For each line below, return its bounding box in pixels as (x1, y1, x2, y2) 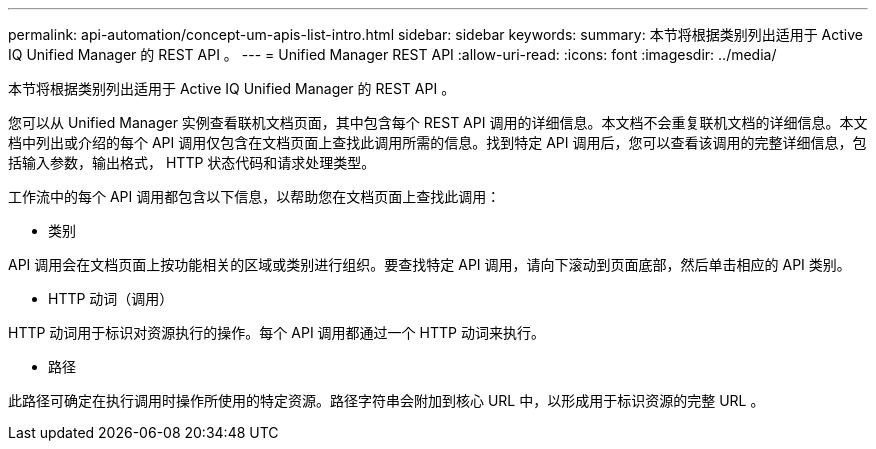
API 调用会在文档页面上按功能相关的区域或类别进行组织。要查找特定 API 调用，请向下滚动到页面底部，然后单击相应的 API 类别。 (8, 256, 851, 273)
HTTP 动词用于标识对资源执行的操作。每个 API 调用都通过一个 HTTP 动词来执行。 (8, 324, 545, 341)
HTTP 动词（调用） (48, 290, 174, 307)
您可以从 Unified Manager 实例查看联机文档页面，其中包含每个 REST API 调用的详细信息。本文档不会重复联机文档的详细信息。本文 (8, 114, 868, 131)
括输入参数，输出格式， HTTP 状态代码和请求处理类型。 (8, 154, 376, 171)
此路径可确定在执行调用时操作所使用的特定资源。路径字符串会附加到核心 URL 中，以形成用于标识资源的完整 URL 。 (8, 392, 765, 409)
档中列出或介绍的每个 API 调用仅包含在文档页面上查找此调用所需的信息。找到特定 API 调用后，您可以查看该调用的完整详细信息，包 (8, 134, 867, 151)
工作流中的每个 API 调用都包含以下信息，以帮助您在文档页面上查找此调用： (8, 188, 501, 205)
